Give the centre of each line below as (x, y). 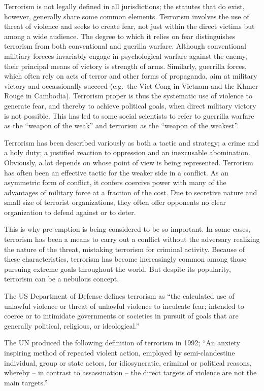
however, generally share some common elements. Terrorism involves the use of (127, 16)
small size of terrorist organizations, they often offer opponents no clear (115, 202)
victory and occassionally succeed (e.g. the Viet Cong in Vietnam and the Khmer (131, 85)
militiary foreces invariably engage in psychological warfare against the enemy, (126, 56)
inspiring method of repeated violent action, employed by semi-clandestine (120, 352)
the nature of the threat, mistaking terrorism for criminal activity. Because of (124, 249)
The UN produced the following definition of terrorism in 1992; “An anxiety (122, 343)
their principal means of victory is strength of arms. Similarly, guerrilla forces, (125, 66)
